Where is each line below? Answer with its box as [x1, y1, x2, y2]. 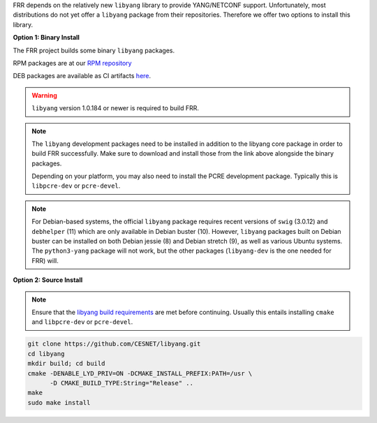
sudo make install [27, 399, 91, 406]
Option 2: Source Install [13, 276, 83, 284]
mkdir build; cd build [27, 359, 105, 368]
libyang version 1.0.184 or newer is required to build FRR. [31, 104, 199, 112]
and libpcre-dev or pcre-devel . [31, 318, 133, 326]
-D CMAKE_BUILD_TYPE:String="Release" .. [50, 379, 193, 387]
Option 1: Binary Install [13, 34, 80, 42]
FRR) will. [31, 256, 59, 265]
